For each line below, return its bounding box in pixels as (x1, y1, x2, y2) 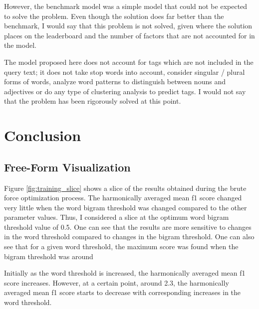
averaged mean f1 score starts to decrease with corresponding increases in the (4, 287, 241, 298)
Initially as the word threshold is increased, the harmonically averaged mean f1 (4, 268, 246, 278)
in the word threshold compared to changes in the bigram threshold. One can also (4, 231, 255, 242)
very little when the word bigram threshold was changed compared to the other (4, 202, 247, 212)
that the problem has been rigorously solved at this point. (4, 96, 181, 106)
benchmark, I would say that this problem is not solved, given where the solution (4, 20, 253, 31)
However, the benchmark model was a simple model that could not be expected (4, 1, 248, 11)
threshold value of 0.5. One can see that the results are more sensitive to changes (4, 221, 252, 232)
